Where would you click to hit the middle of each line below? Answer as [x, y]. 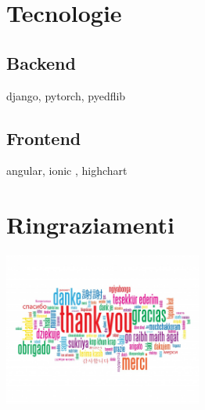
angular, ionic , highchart [67, 171]
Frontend [44, 138]
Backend [41, 62]
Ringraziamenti [90, 225]
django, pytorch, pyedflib [66, 95]
